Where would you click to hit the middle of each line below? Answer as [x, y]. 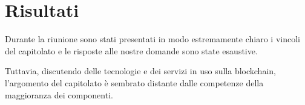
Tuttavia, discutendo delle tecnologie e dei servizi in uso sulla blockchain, [140, 71]
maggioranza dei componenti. [59, 94]
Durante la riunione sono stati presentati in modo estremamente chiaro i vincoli [152, 39]
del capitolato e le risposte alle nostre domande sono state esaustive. [131, 50]
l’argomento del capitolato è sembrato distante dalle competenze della [134, 82]
